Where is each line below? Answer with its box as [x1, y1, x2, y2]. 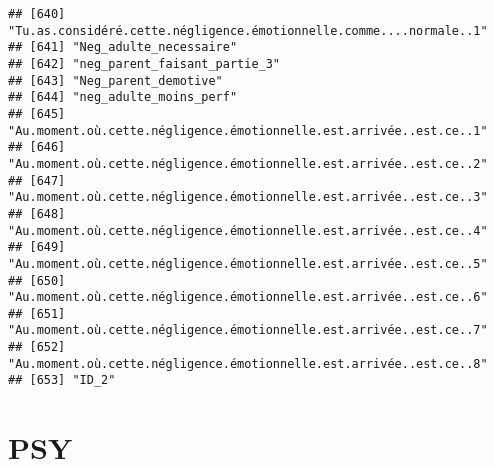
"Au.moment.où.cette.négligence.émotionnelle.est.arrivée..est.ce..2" [8, 156, 488, 171]
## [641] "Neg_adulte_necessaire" [8, 40, 238, 55]
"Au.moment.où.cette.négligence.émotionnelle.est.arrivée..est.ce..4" [8, 223, 488, 238]
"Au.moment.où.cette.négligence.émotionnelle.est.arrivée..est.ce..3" [8, 190, 488, 205]
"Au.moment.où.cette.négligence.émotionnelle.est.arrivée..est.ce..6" [8, 290, 488, 305]
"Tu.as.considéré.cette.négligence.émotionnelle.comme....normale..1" [8, 23, 488, 38]
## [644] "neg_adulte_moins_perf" [8, 90, 238, 105]
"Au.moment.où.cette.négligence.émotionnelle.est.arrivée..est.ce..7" [8, 323, 488, 338]
